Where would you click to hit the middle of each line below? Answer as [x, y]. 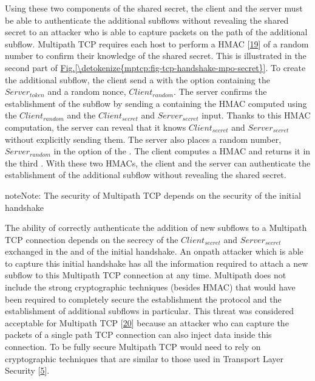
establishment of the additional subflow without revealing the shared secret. [146, 175]
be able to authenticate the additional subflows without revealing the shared [147, 20]
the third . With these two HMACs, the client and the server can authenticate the [158, 163]
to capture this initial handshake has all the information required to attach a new [157, 263]
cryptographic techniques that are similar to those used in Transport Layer [144, 358]
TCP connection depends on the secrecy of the [92, 239]
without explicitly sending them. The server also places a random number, [143, 139]
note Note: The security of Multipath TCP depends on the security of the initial [153, 195]
